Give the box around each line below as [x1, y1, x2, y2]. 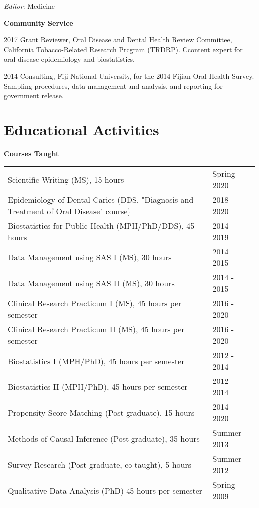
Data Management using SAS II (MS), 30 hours [8, 277, 175, 289]
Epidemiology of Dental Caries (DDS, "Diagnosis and [8, 194, 194, 206]
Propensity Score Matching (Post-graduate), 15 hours [8, 406, 195, 418]
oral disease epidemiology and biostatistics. [4, 54, 135, 64]
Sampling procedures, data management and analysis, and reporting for [4, 80, 223, 91]
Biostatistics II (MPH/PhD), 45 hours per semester [8, 381, 188, 392]
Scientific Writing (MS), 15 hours [8, 173, 124, 185]
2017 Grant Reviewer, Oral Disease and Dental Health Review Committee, [4, 34, 232, 45]
